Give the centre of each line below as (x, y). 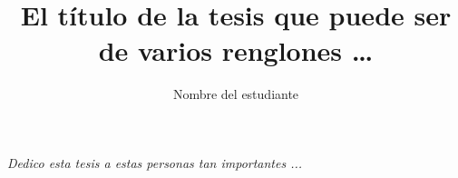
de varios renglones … (236, 50)
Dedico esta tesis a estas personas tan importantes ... (155, 162)
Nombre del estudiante (236, 94)
